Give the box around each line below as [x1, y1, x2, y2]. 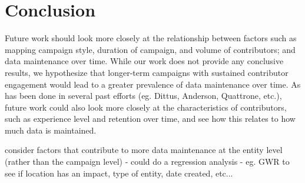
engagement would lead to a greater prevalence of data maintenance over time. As [5, 78, 301, 90]
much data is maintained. [5, 124, 97, 136]
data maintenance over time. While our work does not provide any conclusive [5, 55, 284, 67]
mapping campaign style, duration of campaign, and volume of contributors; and [5, 43, 296, 55]
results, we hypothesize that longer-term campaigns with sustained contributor [5, 66, 289, 78]
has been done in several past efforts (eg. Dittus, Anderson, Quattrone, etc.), [5, 89, 282, 102]
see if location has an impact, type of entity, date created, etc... [5, 167, 233, 179]
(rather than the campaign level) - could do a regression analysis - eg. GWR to [5, 155, 290, 168]
